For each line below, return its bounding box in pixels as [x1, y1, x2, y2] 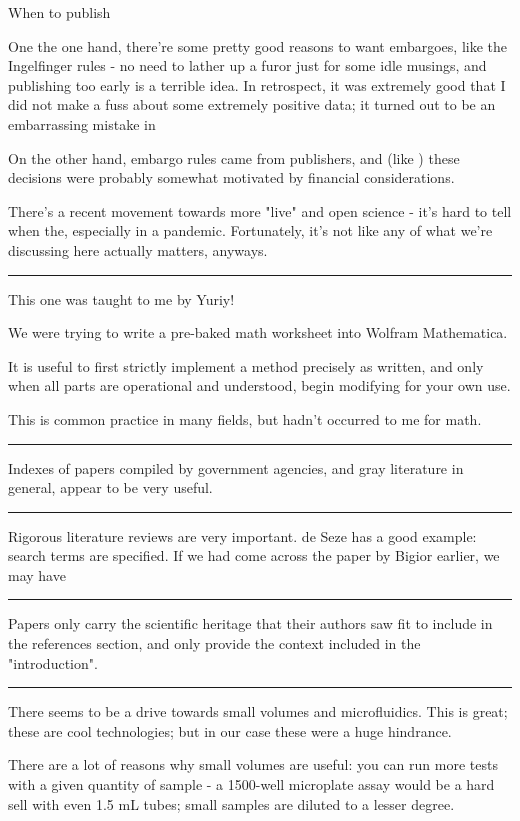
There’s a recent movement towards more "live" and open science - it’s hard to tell [8, 200, 512, 221]
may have [8, 564, 66, 585]
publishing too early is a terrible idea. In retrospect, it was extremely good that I [8, 74, 506, 95]
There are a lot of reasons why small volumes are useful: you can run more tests [8, 754, 498, 775]
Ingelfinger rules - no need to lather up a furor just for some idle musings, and [8, 55, 487, 76]
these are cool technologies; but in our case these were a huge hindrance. [8, 720, 452, 741]
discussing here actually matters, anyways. [8, 239, 268, 260]
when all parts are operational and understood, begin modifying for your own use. [8, 375, 511, 396]
